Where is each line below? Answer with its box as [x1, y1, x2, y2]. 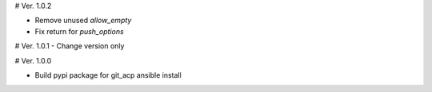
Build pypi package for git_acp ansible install [34, 70, 182, 79]
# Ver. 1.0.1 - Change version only [14, 41, 125, 51]
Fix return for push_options [34, 26, 124, 36]
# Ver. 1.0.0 [14, 56, 52, 65]
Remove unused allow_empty [34, 16, 132, 25]
